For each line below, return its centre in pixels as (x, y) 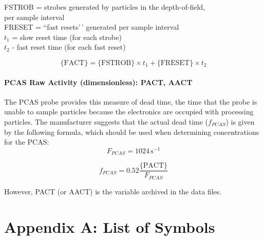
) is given (240, 121)
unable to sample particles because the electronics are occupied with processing (129, 112)
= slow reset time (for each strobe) (67, 37)
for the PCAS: (27, 142)
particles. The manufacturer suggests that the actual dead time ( (106, 121)
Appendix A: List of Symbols (110, 226)
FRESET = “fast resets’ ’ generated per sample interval (92, 27)
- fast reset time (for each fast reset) (69, 47)
